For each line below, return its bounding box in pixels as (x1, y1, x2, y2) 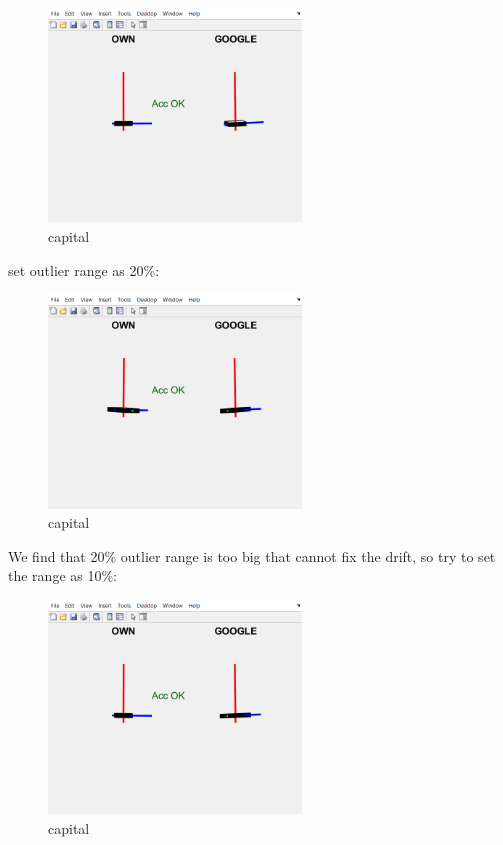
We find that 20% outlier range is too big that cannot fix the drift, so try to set (8, 545, 496, 566)
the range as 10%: (8, 565, 117, 586)
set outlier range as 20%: (8, 259, 160, 280)
